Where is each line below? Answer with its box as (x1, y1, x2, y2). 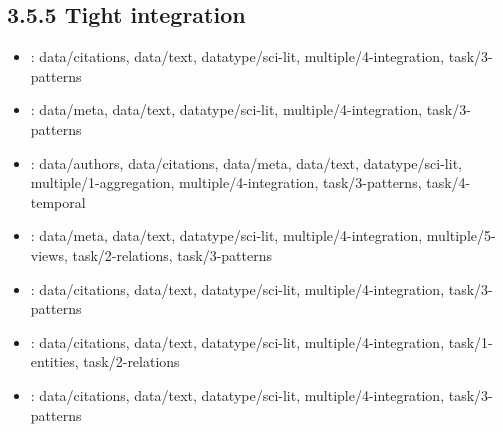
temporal (30, 191, 86, 212)
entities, (30, 351, 79, 372)
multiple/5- (426, 225, 496, 246)
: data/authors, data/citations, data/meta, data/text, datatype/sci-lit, (30, 152, 462, 173)
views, (30, 244, 68, 265)
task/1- (448, 331, 493, 352)
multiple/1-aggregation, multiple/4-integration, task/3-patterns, (30, 172, 422, 193)
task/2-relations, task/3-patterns (72, 244, 272, 265)
